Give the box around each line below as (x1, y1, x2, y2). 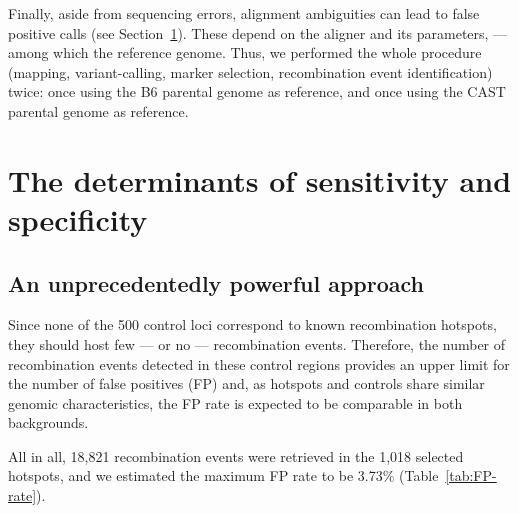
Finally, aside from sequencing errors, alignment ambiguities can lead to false (8, 3, 480, 23)
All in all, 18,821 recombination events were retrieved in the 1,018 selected (8, 445, 464, 466)
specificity (8, 198, 148, 239)
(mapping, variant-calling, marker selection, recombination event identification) (8, 61, 493, 82)
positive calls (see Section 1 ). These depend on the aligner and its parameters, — (8, 22, 508, 43)
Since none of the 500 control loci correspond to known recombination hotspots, (8, 314, 497, 335)
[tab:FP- (445, 465, 497, 486)
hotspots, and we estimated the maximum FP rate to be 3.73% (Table (8, 465, 439, 486)
